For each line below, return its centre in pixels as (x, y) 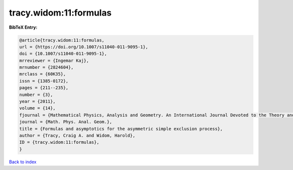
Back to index (23, 162)
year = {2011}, (37, 102)
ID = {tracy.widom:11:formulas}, (59, 142)
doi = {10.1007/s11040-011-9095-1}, (63, 54)
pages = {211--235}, (44, 88)
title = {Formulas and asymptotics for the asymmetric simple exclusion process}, (121, 129)
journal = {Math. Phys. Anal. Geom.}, (66, 122)
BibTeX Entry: (23, 27)
